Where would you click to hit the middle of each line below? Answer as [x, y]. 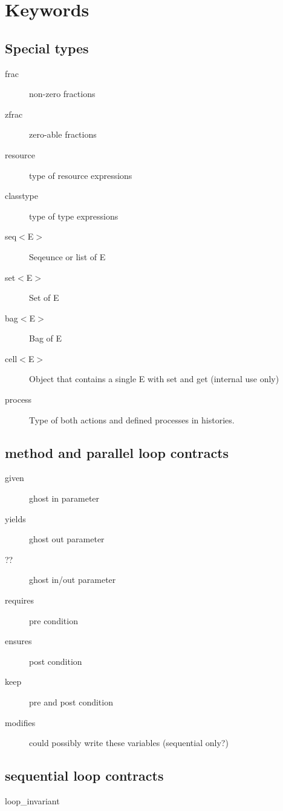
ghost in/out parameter [73, 580]
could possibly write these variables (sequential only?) [129, 743]
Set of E [44, 298]
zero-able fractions [63, 134]
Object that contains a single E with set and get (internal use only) [154, 379]
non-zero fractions [62, 94]
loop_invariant [32, 800]
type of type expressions [74, 216]
